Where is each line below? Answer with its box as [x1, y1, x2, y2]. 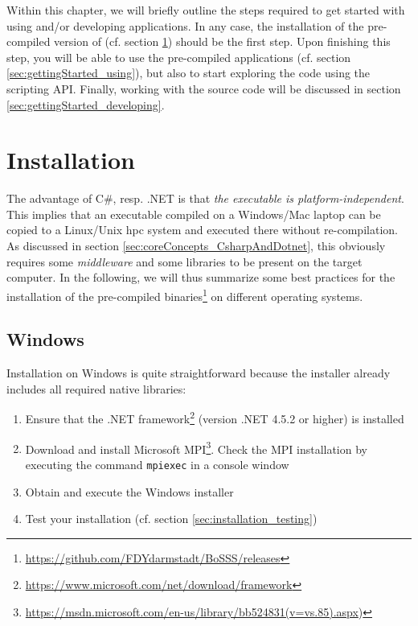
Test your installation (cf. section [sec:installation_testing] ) [25, 510, 318, 527]
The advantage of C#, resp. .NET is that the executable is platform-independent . [6, 190, 404, 207]
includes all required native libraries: [6, 380, 186, 397]
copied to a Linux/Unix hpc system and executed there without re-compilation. [6, 221, 398, 238]
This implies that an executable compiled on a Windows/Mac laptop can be [6, 205, 381, 222]
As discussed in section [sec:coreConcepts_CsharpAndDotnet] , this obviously [6, 237, 386, 254]
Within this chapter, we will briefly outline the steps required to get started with [6, 2, 405, 18]
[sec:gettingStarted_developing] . [6, 96, 165, 113]
